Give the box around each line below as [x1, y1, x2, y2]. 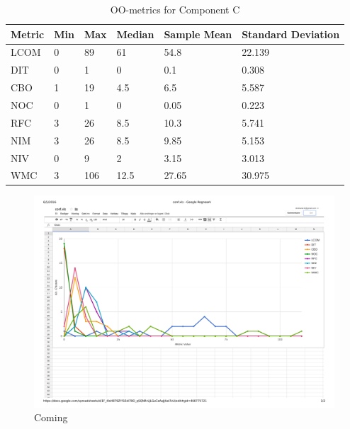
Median [116, 26, 154, 41]
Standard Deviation [242, 26, 340, 41]
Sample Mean [164, 26, 232, 41]
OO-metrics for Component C [110, 2, 240, 16]
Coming [34, 410, 68, 425]
